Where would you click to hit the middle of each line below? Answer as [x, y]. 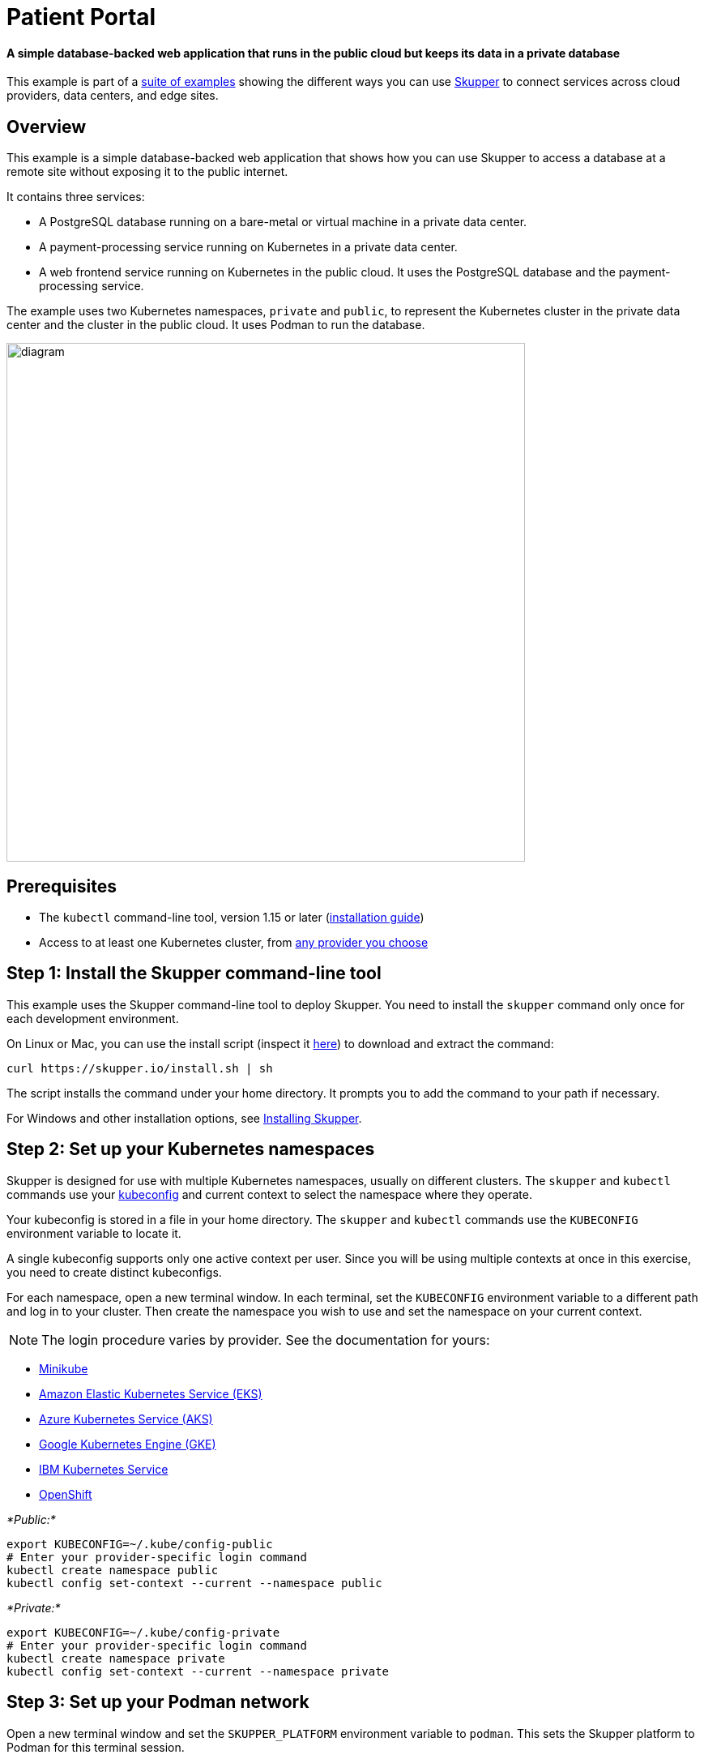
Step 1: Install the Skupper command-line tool [194, 974]
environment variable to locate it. [94, 1233]
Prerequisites [62, 886]
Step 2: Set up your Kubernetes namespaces [191, 1149]
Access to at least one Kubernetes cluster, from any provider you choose [234, 943]
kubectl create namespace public [113, 1570]
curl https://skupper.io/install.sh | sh [140, 1068]
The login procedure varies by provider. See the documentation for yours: [266, 1340]
